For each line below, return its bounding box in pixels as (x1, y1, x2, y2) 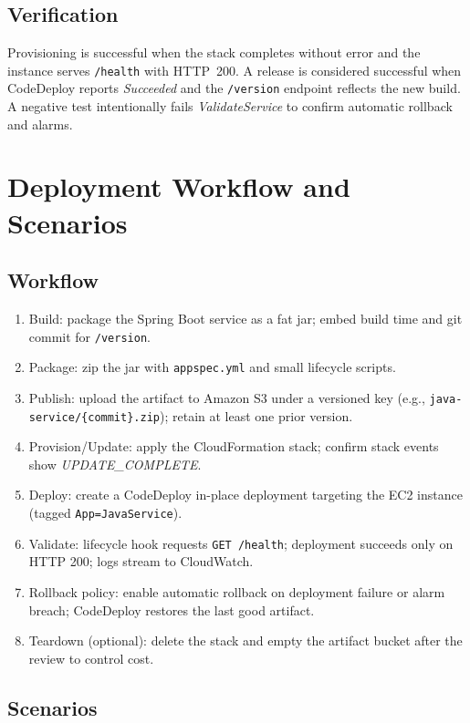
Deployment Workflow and (7, 168, 350, 205)
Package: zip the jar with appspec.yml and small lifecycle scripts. (28, 357, 396, 377)
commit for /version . (28, 326, 151, 346)
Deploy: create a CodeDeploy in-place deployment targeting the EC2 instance (28, 485, 463, 504)
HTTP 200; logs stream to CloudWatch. (28, 552, 254, 571)
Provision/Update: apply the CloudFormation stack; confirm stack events (28, 437, 439, 456)
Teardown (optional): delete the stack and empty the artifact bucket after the (28, 631, 463, 650)
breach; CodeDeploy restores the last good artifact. (28, 600, 315, 619)
